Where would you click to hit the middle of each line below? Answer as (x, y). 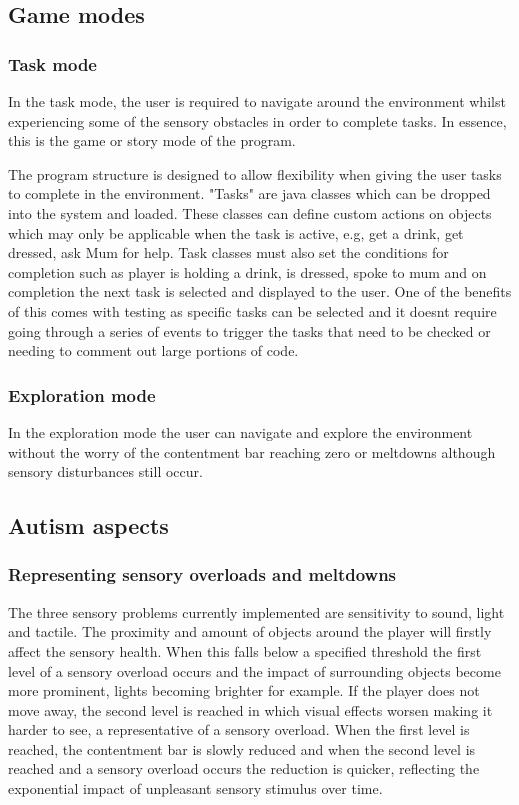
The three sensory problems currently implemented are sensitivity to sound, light (256, 611)
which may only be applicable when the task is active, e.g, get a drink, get (236, 232)
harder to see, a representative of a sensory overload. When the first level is (239, 729)
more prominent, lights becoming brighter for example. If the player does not (244, 690)
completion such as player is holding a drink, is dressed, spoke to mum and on (247, 271)
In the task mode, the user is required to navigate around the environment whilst (257, 101)
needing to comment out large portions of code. (153, 350)
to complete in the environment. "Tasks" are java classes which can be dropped (249, 193)
